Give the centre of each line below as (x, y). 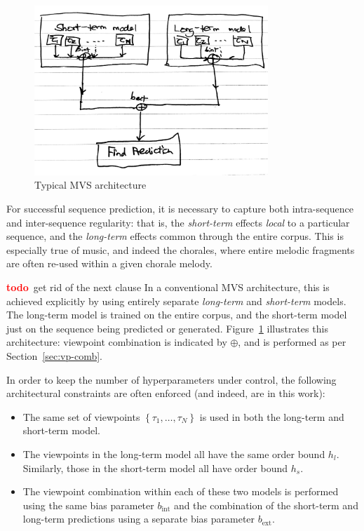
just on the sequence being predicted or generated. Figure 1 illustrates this (167, 328)
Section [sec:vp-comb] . (54, 355)
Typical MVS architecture (90, 185)
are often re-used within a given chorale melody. (109, 263)
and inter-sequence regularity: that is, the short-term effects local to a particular (178, 222)
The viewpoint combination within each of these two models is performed (181, 491)
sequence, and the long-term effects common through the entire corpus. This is (175, 236)
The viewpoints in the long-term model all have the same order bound (174, 453)
